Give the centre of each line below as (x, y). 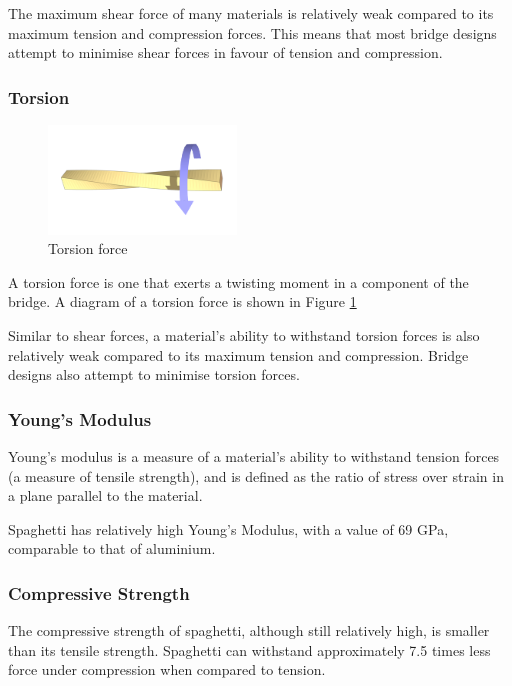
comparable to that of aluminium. (112, 548)
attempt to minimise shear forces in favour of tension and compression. (225, 52)
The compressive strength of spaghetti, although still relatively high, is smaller (249, 630)
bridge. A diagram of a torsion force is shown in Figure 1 (182, 301)
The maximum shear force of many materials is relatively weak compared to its (251, 13)
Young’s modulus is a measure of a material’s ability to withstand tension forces (254, 455)
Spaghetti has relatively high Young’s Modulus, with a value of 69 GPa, (228, 528)
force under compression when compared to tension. (167, 669)
